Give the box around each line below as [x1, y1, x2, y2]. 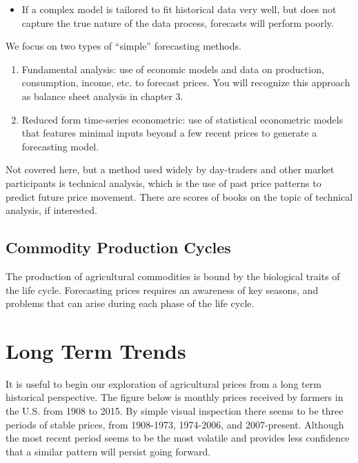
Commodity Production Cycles [6, 237, 231, 258]
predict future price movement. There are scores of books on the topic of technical [6, 189, 353, 204]
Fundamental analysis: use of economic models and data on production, [21, 61, 324, 76]
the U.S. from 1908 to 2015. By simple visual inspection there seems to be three [6, 404, 344, 418]
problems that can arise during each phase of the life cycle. [6, 296, 255, 311]
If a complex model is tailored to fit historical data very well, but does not [21, 2, 337, 16]
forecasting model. [21, 139, 99, 153]
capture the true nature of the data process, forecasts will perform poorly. [21, 15, 334, 30]
